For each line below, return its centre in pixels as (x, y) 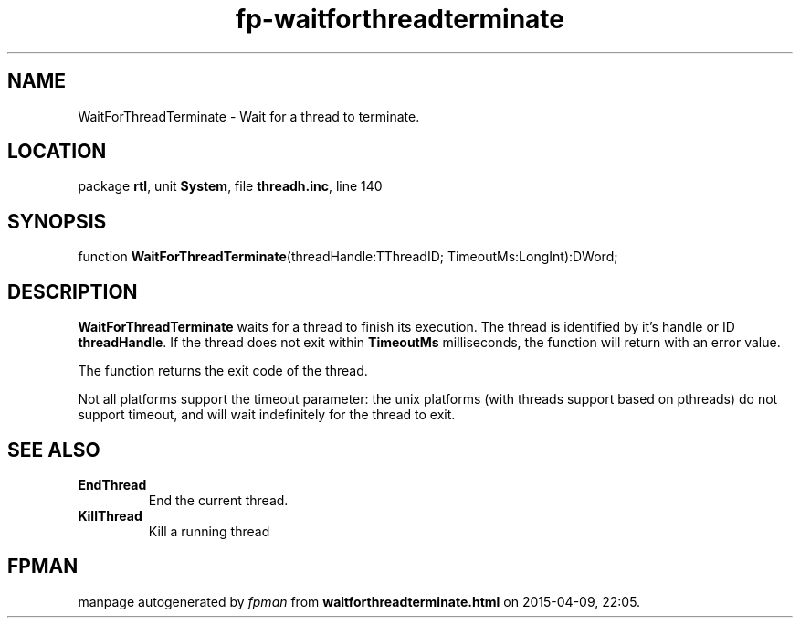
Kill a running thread (209, 531)
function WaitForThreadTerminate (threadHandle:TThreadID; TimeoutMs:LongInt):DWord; (348, 257)
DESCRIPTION (73, 291)
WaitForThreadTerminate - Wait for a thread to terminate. (249, 116)
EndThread (112, 484)
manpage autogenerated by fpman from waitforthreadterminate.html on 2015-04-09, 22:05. (359, 601)
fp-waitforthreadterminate (400, 19)
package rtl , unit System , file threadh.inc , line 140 (230, 186)
